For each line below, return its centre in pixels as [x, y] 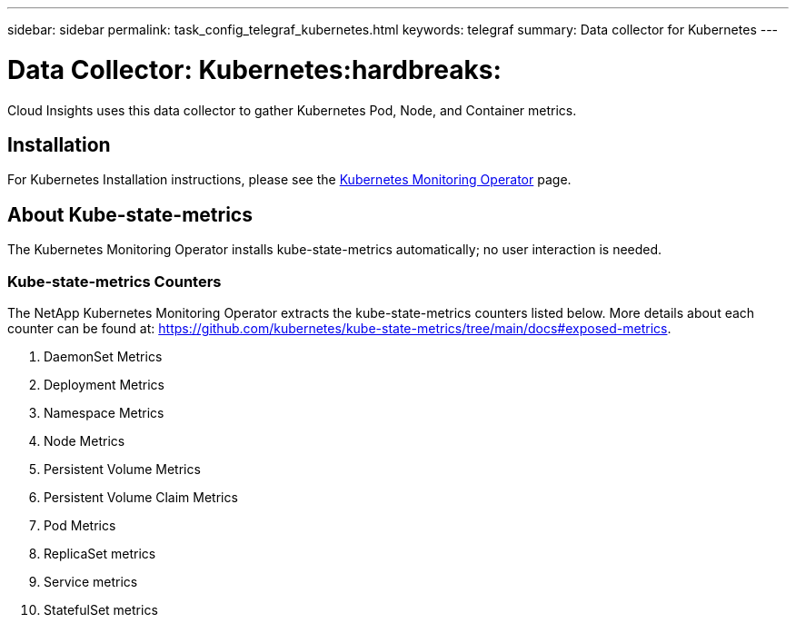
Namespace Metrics [104, 412]
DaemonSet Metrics [103, 356]
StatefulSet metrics [101, 609]
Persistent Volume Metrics [122, 469]
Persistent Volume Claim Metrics [141, 497]
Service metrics [91, 581]
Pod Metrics [80, 525]
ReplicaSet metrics [100, 553]
